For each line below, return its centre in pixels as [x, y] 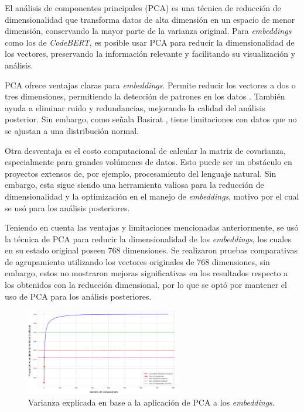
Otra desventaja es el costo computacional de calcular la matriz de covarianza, [145, 150]
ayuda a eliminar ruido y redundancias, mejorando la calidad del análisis [135, 107]
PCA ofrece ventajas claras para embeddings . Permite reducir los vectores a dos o [150, 85]
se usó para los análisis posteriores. [67, 207]
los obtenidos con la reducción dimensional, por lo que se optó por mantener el [146, 285]
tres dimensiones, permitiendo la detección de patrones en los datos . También [145, 96]
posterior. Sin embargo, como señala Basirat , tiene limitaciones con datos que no [151, 119]
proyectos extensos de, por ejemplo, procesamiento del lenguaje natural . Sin [141, 173]
